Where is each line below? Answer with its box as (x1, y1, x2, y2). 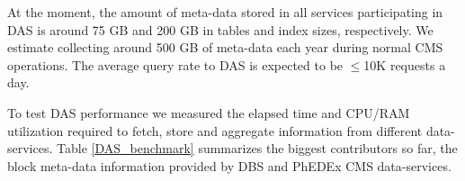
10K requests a (363, 55, 446, 74)
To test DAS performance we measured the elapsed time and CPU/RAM (7, 103, 410, 122)
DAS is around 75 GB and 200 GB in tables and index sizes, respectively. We (7, 20, 434, 39)
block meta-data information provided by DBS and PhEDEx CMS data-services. (7, 156, 452, 175)
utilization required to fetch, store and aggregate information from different (7, 121, 423, 140)
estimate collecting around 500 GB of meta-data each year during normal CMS (7, 38, 443, 57)
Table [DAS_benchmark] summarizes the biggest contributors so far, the (57, 139, 458, 158)
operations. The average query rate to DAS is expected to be (7, 55, 344, 74)
